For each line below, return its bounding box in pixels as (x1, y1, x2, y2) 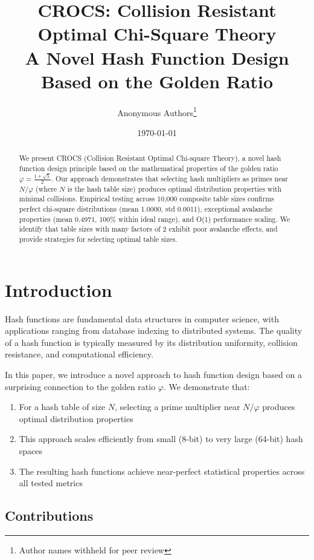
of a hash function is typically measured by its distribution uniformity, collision (5, 336, 298, 348)
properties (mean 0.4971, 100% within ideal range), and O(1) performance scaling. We (19, 213, 290, 224)
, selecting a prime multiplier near (115, 400, 240, 413)
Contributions (5, 506, 94, 525)
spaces (19, 444, 43, 457)
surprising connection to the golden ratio (5, 380, 156, 392)
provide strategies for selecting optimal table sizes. (19, 234, 178, 244)
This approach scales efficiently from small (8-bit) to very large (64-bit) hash (19, 432, 303, 445)
